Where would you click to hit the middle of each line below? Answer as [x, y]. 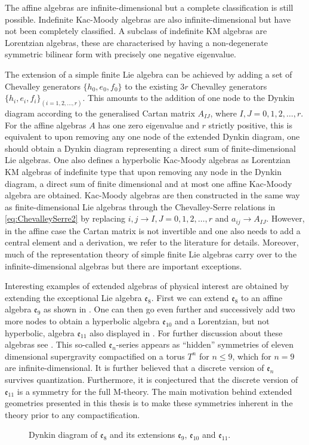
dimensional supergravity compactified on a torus [95, 356]
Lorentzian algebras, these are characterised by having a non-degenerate [136, 42]
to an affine [262, 297]
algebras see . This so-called [55, 344]
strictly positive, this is [250, 125]
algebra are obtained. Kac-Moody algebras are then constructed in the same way [152, 195]
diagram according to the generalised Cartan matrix [100, 113]
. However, [285, 218]
